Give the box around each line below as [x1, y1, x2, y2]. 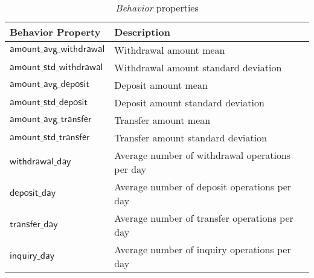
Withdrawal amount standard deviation [114, 60, 282, 74]
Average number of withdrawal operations [114, 148, 291, 162]
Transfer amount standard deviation [114, 131, 268, 144]
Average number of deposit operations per [114, 179, 292, 193]
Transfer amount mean [114, 113, 211, 127]
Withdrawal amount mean [114, 43, 225, 57]
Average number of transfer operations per [114, 211, 293, 225]
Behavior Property [10, 25, 101, 39]
